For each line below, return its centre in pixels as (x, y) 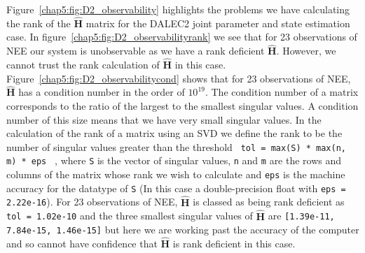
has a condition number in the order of (102, 92)
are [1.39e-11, (301, 216)
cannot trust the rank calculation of (83, 65)
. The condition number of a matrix (282, 92)
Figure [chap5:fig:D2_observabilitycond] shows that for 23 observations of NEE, (179, 78)
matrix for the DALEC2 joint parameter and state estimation (218, 23)
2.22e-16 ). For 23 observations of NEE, (92, 202)
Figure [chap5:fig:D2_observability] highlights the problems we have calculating (178, 9)
